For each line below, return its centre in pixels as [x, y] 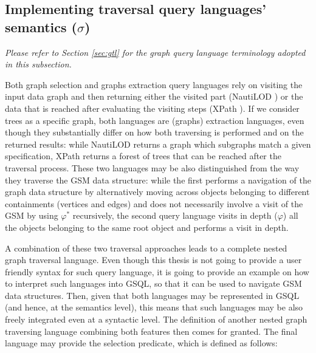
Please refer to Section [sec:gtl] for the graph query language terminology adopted [155, 52]
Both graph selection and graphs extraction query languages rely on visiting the [154, 84]
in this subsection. [38, 64]
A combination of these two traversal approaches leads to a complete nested [146, 248]
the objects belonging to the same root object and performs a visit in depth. [147, 227]
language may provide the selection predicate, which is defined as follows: [141, 343]
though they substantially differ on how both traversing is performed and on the [154, 132]
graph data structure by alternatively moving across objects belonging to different [157, 192]
